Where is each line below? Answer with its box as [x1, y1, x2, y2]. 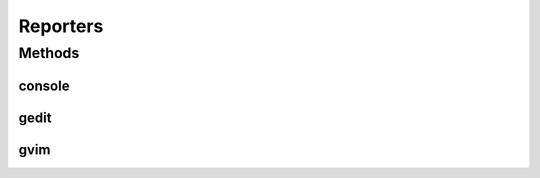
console [18, 77, 70, 94]
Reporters [18, 15, 104, 37]
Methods [18, 44, 80, 62]
